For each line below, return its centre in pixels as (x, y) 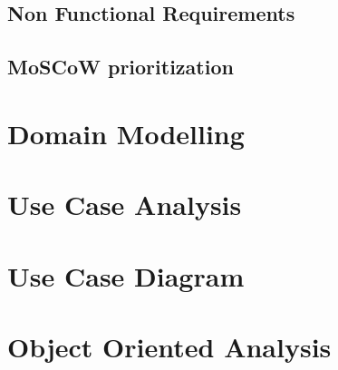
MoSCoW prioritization (121, 67)
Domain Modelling (126, 133)
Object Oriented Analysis (169, 346)
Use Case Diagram (126, 275)
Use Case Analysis (125, 204)
